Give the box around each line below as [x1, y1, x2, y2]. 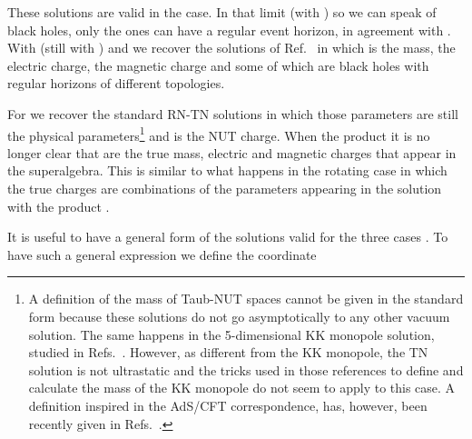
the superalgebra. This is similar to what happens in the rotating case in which [7, 161, 447, 180]
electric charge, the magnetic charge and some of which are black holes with [7, 55, 429, 75]
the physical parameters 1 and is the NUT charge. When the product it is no [7, 123, 430, 145]
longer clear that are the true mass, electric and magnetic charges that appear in [7, 143, 457, 162]
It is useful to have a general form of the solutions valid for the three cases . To [7, 227, 448, 246]
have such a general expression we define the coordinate [7, 244, 317, 264]
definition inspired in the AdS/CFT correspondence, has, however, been [28, 395, 428, 414]
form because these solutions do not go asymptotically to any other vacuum [28, 306, 450, 325]
